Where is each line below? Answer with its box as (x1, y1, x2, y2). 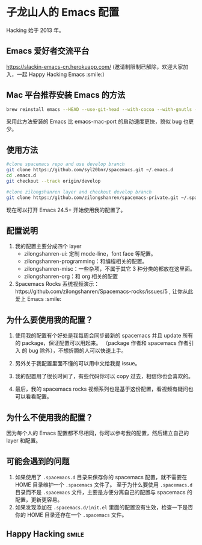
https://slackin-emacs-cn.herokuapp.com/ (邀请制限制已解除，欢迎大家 (6, 63, 183, 70)
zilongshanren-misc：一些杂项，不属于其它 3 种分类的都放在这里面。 (23, 265, 195, 272)
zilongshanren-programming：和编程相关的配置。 (23, 257, 148, 265)
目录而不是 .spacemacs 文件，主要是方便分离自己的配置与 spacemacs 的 (14, 488, 192, 496)
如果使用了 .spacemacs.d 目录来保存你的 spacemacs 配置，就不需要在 (14, 473, 188, 480)
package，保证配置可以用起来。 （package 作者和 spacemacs (22, 339, 177, 347)
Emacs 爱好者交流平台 (6, 46, 90, 56)
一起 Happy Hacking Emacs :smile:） (16, 71, 108, 78)
